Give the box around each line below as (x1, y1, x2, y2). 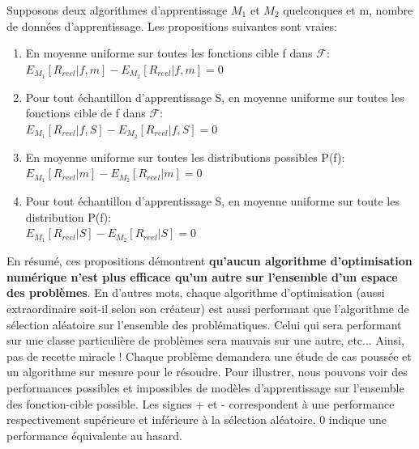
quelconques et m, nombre (283, 2, 413, 18)
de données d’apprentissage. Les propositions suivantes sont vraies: (6, 17, 337, 34)
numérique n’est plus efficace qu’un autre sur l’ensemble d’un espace (6, 268, 398, 285)
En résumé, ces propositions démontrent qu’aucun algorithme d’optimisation (6, 252, 413, 269)
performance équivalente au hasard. (6, 426, 182, 443)
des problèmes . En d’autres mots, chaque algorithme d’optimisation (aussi (6, 284, 385, 301)
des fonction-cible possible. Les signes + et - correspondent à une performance (6, 395, 395, 412)
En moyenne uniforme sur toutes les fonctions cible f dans (25, 44, 313, 61)
